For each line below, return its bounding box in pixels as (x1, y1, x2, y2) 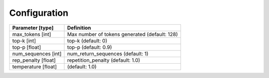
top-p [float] (12, 43, 41, 50)
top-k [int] (12, 37, 36, 44)
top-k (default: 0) (67, 37, 108, 44)
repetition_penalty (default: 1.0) (67, 57, 140, 64)
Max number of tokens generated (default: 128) (67, 31, 178, 38)
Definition (67, 24, 92, 31)
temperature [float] (12, 63, 57, 70)
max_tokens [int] (12, 31, 51, 38)
